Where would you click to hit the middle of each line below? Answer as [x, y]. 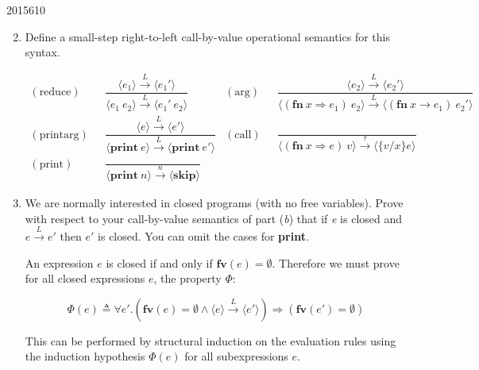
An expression [59, 262]
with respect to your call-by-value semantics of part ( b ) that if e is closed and [214, 218]
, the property [187, 278]
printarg [59, 135]
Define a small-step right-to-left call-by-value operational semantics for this [207, 36]
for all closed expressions [85, 278]
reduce [55, 92]
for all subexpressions [236, 356]
